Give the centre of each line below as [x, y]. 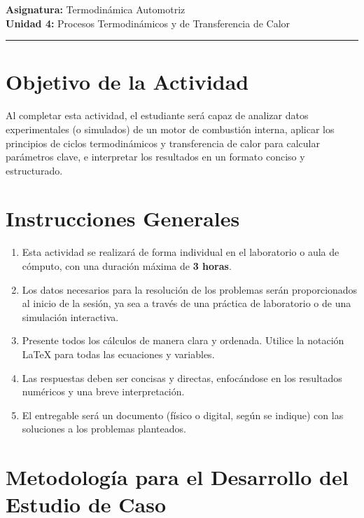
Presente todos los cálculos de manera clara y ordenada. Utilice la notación [183, 340]
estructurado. [34, 170]
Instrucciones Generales [123, 218]
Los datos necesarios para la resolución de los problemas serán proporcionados [190, 289]
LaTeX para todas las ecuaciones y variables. [118, 354]
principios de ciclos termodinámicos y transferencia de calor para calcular [163, 143]
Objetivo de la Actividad [127, 82]
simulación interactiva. [70, 316]
